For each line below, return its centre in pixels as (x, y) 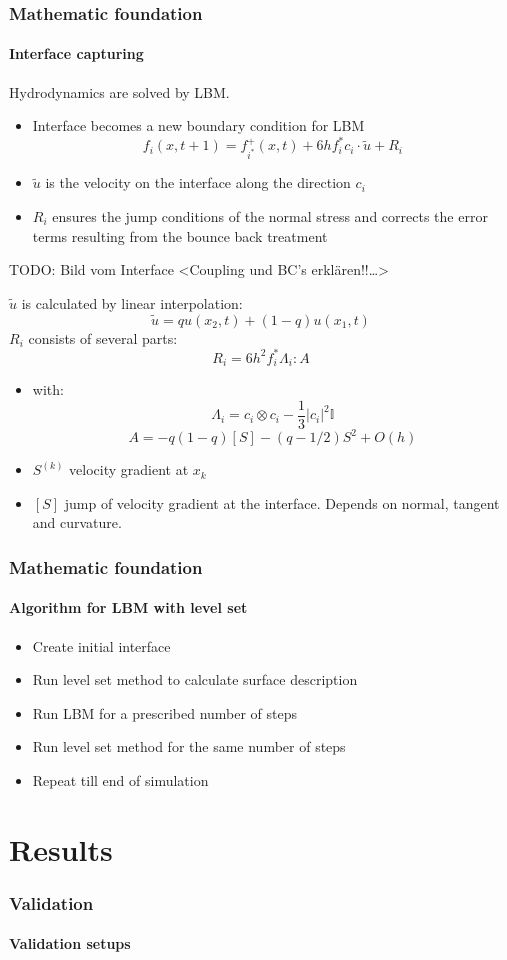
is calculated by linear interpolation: (132, 302)
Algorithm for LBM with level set (128, 607)
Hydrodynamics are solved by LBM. (119, 91)
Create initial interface (101, 645)
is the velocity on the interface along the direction (198, 182)
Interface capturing (76, 53)
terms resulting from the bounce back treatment (180, 235)
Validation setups (70, 943)
